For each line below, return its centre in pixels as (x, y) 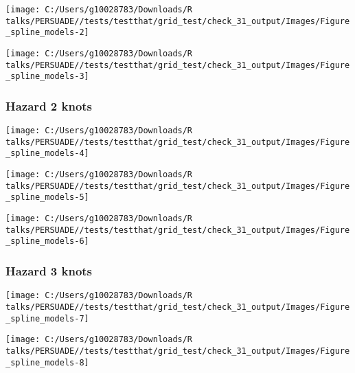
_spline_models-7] (47, 318)
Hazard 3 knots (49, 270)
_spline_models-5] (47, 197)
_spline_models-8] (47, 362)
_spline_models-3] (47, 77)
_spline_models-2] (47, 33)
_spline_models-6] (47, 241)
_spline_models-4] (47, 154)
